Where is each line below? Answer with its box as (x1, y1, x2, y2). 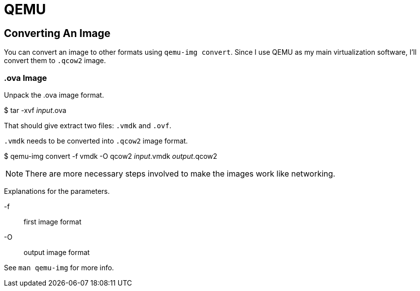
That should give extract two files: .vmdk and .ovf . (4, 121, 171, 130)
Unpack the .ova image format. (4, 90, 104, 99)
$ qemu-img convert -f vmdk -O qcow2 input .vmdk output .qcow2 (4, 151, 218, 160)
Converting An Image (4, 27, 111, 39)
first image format (24, 217, 82, 226)
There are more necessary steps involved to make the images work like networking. (25, 168, 335, 179)
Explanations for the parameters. (4, 186, 110, 195)
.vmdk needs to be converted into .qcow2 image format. (4, 136, 188, 145)
